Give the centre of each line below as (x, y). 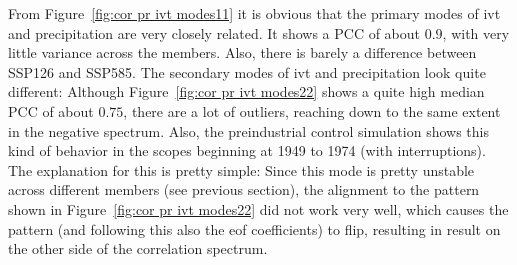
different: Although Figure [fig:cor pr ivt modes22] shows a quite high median (246, 91)
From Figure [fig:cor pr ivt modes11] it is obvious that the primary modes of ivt (254, 13)
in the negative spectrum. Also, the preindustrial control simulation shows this (248, 130)
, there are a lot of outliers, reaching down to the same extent (312, 110)
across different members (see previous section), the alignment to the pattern (244, 189)
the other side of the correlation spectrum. (138, 248)
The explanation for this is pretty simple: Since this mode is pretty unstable (241, 169)
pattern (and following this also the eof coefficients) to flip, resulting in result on (254, 228)
